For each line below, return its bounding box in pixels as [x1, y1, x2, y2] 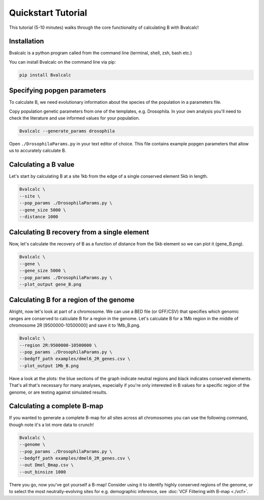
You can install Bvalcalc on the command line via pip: [9, 59, 116, 65]
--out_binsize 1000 [19, 469, 66, 475]
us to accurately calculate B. [9, 147, 66, 154]
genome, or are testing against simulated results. [9, 389, 108, 395]
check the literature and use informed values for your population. [9, 115, 140, 121]
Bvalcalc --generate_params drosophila [19, 128, 115, 134]
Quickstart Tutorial [9, 7, 88, 18]
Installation [9, 37, 44, 46]
